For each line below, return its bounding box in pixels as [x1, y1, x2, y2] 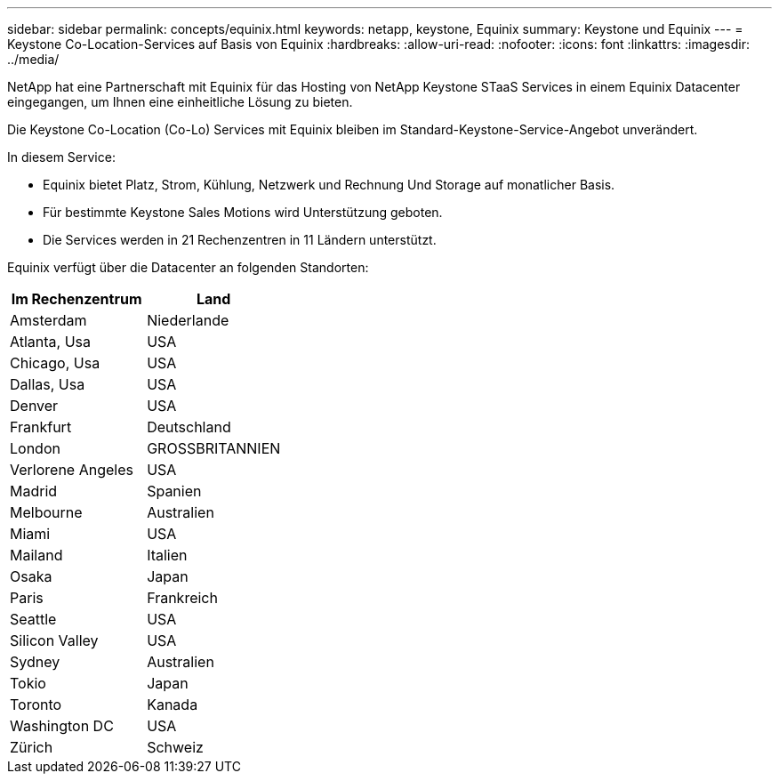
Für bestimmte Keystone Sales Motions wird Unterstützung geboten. [43, 205, 443, 220]
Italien [147, 546, 188, 564]
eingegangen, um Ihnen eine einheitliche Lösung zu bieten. [7, 94, 353, 109]
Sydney [10, 653, 60, 671]
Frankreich [147, 589, 218, 607]
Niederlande [147, 311, 229, 329]
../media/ [7, 52, 60, 67]
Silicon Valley [10, 632, 99, 649]
